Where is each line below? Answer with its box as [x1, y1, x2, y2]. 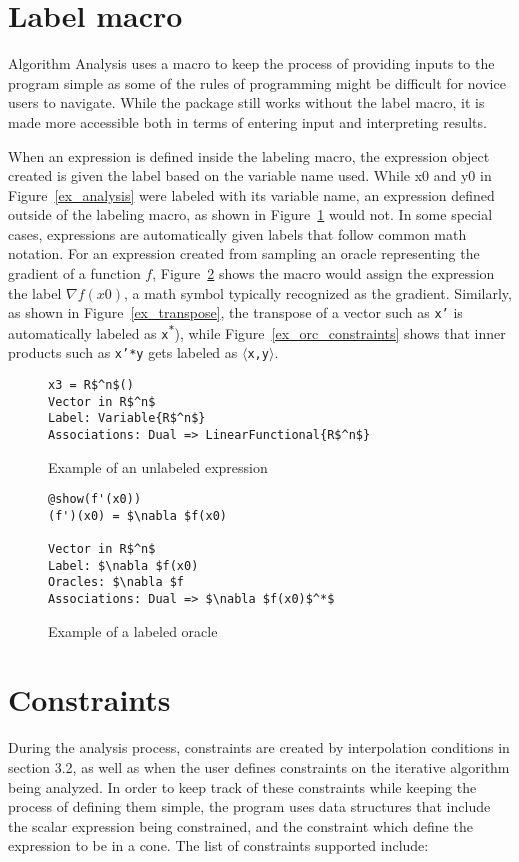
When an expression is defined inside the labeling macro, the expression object [8, 145, 490, 166]
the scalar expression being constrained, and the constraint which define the [8, 815, 473, 836]
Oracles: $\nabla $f [48, 575, 185, 590]
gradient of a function [8, 263, 141, 284]
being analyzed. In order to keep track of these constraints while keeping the [8, 776, 477, 797]
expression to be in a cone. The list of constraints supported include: [8, 835, 429, 856]
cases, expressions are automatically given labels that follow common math [8, 223, 467, 244]
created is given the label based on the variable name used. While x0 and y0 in [8, 165, 492, 186]
